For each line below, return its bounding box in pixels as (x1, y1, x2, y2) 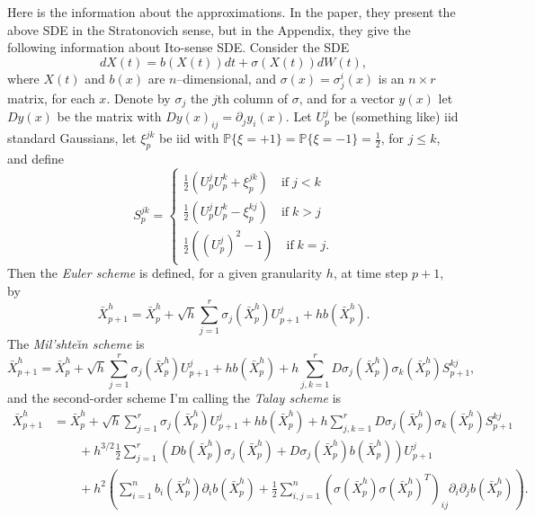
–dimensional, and (176, 68, 276, 87)
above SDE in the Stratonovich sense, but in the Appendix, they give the (7, 20, 411, 39)
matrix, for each (7, 88, 95, 107)
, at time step (333, 263, 408, 282)
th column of (217, 88, 288, 107)
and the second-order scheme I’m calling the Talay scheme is (7, 388, 342, 407)
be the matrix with (57, 107, 162, 126)
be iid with (158, 129, 219, 147)
